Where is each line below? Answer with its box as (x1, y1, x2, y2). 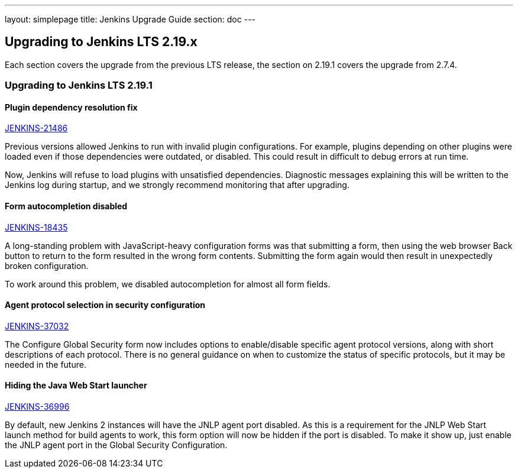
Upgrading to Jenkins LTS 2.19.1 (5, 79, 153, 92)
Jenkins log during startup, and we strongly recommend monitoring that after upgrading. (5, 180, 349, 190)
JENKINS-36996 (5, 401, 70, 412)
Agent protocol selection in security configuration (5, 300, 205, 310)
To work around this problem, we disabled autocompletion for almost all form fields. (5, 278, 331, 289)
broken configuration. (5, 260, 89, 271)
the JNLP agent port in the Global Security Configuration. (5, 440, 228, 451)
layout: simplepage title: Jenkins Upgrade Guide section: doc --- (5, 14, 256, 24)
